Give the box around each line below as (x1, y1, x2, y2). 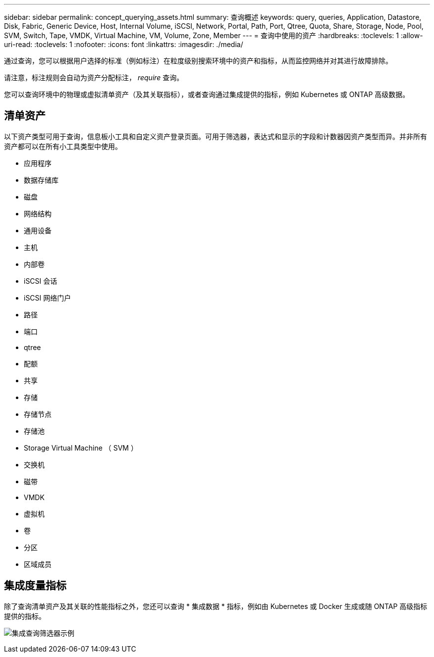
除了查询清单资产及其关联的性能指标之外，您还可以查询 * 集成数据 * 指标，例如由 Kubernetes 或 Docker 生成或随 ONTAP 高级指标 (4, 602, 428, 610)
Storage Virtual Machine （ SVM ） (24, 443, 138, 452)
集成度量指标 (4, 579, 66, 592)
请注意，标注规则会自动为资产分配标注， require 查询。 (4, 73, 184, 82)
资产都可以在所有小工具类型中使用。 (4, 142, 122, 151)
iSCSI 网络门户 (24, 293, 71, 302)
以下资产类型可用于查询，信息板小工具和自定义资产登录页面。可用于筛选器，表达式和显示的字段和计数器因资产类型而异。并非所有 (4, 132, 427, 141)
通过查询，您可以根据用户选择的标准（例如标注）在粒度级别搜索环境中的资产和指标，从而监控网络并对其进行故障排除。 (4, 56, 392, 65)
